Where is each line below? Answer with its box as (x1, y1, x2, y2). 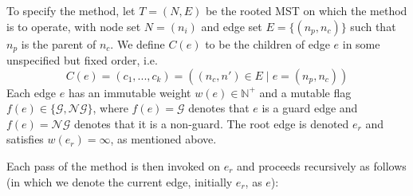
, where (92, 100, 128, 116)
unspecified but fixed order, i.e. (6, 52, 158, 69)
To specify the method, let (6, 2, 136, 18)
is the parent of (21, 35, 96, 52)
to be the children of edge (205, 35, 330, 52)
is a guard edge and (262, 100, 358, 116)
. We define (110, 35, 165, 52)
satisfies (6, 131, 44, 147)
